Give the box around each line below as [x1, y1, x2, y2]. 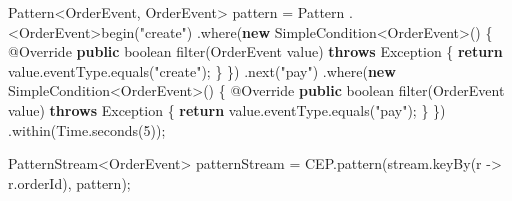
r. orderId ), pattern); [8, 172, 131, 193]
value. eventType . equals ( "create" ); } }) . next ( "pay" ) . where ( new [8, 60, 396, 81]
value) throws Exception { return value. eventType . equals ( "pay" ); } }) [8, 99, 446, 120]
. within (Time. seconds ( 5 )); [8, 119, 166, 140]
